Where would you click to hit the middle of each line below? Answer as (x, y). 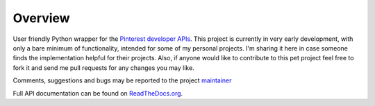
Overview (41, 18)
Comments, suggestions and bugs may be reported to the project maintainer (122, 80)
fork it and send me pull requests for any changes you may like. (103, 68)
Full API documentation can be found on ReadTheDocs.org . (98, 93)
